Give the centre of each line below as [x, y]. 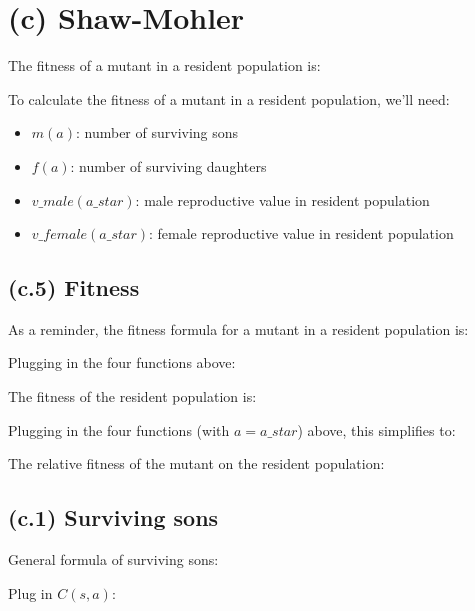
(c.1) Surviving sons [113, 517]
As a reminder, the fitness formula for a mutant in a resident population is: [238, 328]
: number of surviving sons [157, 132]
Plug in [30, 592]
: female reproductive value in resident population [301, 233]
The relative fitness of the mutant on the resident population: [196, 463]
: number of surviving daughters [168, 165]
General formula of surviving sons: [113, 559]
